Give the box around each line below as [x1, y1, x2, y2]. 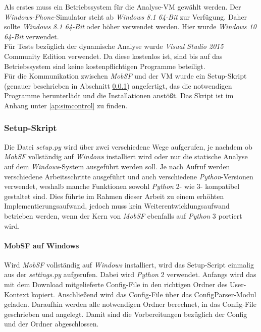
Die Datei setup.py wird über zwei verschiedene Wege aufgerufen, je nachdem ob [4, 141, 252, 152]
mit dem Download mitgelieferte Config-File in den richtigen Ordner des [4, 279, 228, 290]
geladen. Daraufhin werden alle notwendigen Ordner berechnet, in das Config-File [4, 299, 257, 309]
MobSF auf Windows [4, 240, 79, 250]
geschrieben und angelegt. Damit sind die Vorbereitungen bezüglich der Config [4, 308, 247, 319]
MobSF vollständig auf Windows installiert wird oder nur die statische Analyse [4, 151, 248, 162]
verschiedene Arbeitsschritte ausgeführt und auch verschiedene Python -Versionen [4, 171, 253, 181]
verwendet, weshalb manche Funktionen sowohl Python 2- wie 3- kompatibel [4, 181, 240, 191]
